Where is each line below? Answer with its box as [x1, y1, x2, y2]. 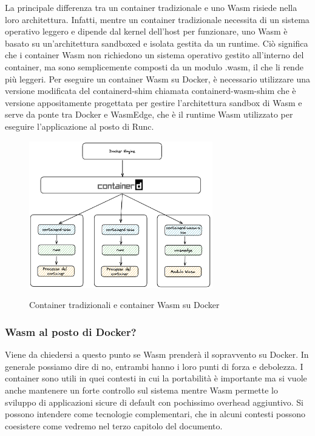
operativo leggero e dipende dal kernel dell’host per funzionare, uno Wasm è [5, 25, 288, 38]
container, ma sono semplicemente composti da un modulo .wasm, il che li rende [5, 60, 303, 73]
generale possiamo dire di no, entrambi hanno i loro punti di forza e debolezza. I [5, 360, 303, 372]
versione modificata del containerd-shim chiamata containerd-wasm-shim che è [5, 84, 296, 97]
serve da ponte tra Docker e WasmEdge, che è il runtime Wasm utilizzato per [5, 108, 293, 121]
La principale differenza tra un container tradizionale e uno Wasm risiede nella [5, 1, 297, 13]
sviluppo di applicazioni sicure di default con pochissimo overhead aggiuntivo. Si [5, 395, 303, 408]
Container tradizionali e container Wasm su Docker [29, 298, 220, 311]
